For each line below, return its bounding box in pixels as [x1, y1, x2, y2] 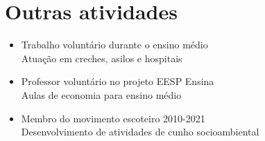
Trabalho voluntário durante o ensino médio [21, 37, 208, 52]
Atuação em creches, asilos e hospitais [21, 50, 182, 65]
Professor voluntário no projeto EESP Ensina [21, 74, 214, 88]
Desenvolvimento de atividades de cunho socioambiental [21, 124, 259, 139]
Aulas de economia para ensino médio [21, 87, 182, 102]
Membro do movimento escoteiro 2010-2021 [21, 111, 205, 125]
